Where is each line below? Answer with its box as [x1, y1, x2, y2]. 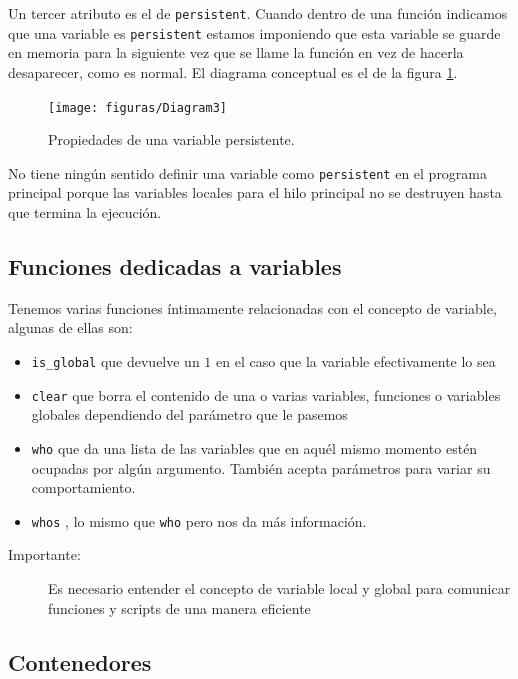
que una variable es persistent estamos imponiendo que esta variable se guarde [8, 22, 501, 43]
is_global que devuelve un [31, 350, 200, 371]
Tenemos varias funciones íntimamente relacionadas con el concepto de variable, [8, 297, 497, 318]
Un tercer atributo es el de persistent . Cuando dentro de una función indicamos [8, 3, 508, 23]
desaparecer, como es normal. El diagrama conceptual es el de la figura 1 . [8, 61, 458, 82]
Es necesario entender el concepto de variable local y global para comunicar [48, 577, 511, 598]
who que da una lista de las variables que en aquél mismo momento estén [31, 437, 478, 458]
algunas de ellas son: [8, 317, 133, 338]
